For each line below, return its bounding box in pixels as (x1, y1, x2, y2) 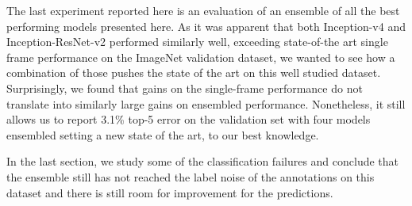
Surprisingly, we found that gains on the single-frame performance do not (6, 79, 363, 96)
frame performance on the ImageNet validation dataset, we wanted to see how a (6, 48, 395, 65)
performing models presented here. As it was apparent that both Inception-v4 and (6, 17, 406, 34)
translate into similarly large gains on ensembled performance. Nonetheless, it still (6, 95, 406, 112)
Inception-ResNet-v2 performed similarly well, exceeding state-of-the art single (6, 33, 388, 50)
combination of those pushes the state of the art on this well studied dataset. (6, 64, 381, 81)
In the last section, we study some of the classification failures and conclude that (6, 153, 399, 170)
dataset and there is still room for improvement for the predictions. (6, 184, 333, 200)
